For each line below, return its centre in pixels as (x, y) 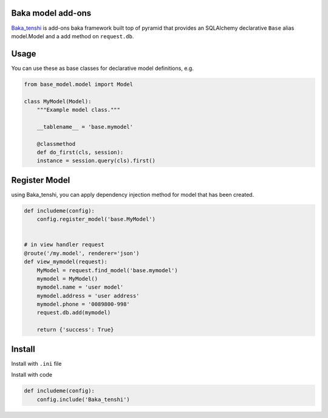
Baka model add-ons (51, 13)
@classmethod (56, 144)
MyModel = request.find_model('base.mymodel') (108, 270)
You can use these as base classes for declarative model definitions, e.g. (102, 68)
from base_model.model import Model (79, 84)
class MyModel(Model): (58, 101)
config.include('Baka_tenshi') (83, 399)
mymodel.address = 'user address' (88, 296)
